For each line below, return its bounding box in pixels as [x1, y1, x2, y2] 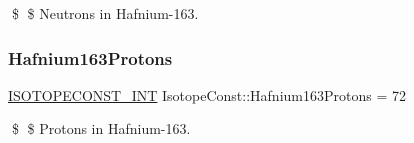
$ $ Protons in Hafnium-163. [11, 118, 191, 139]
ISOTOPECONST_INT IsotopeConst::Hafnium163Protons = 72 [8, 84, 406, 105]
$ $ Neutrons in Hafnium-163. [11, 3, 199, 23]
